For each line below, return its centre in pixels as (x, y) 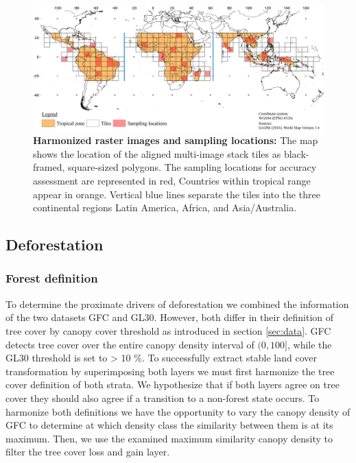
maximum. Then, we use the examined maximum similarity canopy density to (169, 438)
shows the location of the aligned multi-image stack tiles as (157, 153)
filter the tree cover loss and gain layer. (88, 452)
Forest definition (52, 278)
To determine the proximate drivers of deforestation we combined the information (177, 304)
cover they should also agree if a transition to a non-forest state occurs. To (163, 397)
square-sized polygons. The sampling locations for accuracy (192, 167)
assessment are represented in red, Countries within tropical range (172, 180)
